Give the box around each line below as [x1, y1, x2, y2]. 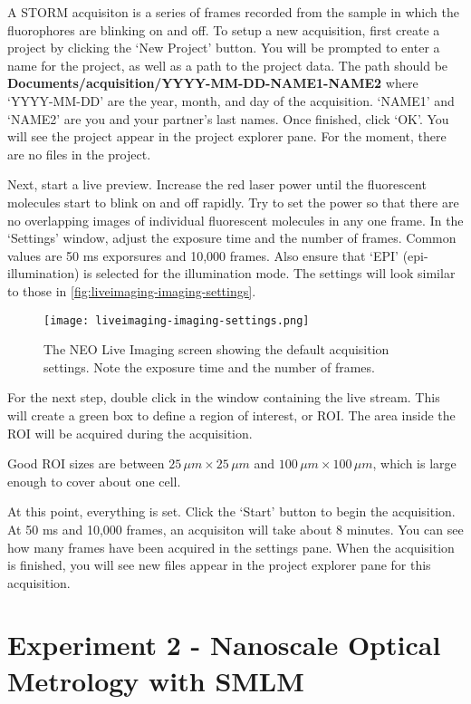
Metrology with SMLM [7, 661, 304, 699]
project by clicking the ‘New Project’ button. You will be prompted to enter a [7, 38, 440, 57]
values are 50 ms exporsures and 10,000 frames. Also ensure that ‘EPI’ [7, 246, 399, 265]
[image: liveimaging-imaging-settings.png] [43, 313, 310, 327]
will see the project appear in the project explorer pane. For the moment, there [7, 127, 447, 146]
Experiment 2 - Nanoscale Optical [7, 626, 441, 663]
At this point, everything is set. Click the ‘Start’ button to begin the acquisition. [7, 502, 456, 521]
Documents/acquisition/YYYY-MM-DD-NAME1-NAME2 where [7, 73, 418, 92]
